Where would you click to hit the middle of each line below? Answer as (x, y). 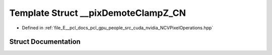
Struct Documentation (45, 42)
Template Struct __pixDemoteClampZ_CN (98, 13)
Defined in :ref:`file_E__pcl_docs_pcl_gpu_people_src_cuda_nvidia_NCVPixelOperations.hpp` (118, 28)
